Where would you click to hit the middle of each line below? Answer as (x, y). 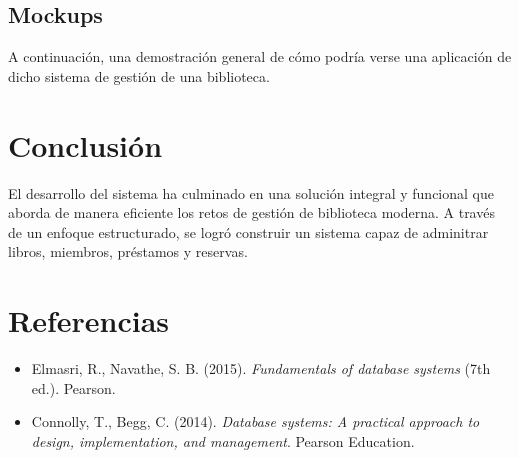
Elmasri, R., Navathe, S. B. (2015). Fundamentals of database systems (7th (261, 368)
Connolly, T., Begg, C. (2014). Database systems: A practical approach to (255, 421)
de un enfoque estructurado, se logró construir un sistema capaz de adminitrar (248, 231)
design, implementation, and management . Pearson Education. (223, 440)
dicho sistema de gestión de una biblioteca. (139, 75)
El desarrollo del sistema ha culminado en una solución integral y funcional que (251, 192)
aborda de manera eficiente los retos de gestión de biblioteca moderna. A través (251, 212)
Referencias (89, 320)
